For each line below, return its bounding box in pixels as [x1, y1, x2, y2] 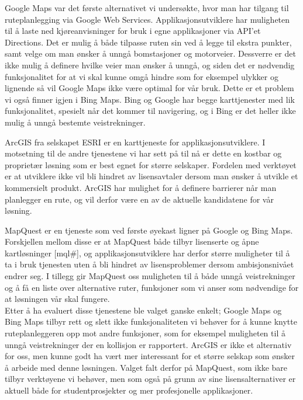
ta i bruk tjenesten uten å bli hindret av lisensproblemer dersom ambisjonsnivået [5, 258, 294, 270]
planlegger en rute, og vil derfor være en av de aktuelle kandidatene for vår [5, 193, 274, 205]
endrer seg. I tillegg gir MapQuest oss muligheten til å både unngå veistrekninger [5, 270, 295, 282]
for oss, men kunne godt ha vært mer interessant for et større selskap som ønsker [5, 350, 295, 362]
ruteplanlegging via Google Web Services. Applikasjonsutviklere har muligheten [5, 13, 290, 25]
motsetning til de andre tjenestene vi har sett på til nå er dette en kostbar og [5, 147, 282, 159]
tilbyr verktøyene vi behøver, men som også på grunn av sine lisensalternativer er [5, 373, 296, 385]
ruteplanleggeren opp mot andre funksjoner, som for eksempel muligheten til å [5, 327, 285, 339]
